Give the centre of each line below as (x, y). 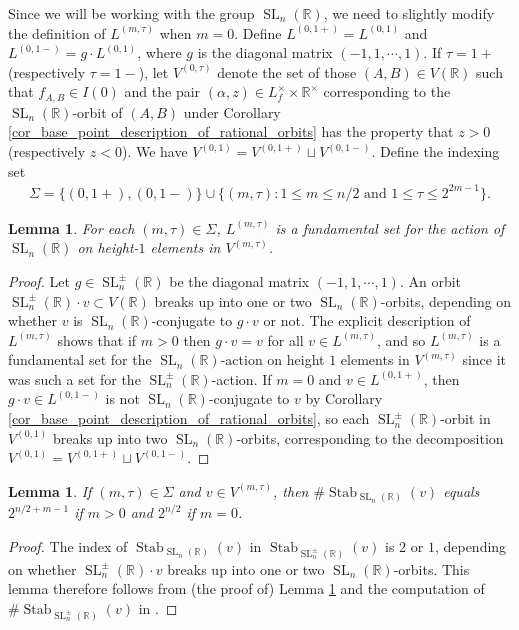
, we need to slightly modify (409, 13)
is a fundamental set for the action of (390, 227)
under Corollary (232, 111)
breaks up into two (110, 437)
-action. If (241, 378)
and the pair (162, 91)
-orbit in (465, 418)
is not (122, 398)
